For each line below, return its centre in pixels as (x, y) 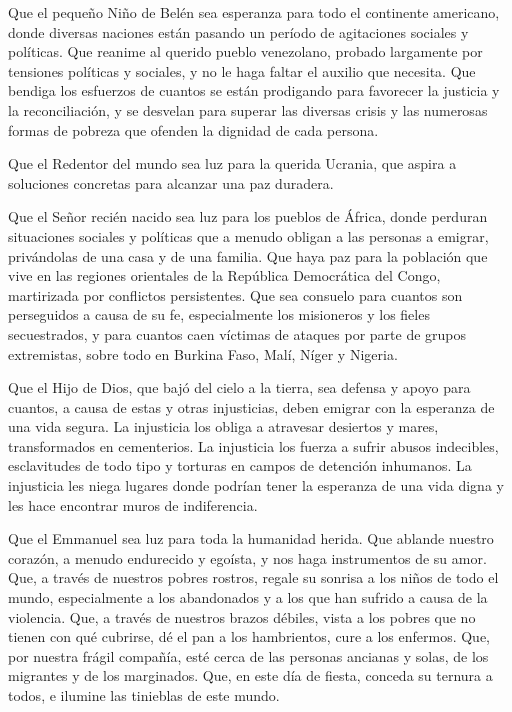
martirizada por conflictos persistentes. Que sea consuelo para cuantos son (235, 294)
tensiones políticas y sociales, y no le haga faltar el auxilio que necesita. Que (242, 70)
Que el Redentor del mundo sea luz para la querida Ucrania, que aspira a (232, 163)
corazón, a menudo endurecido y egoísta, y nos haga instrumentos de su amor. (247, 557)
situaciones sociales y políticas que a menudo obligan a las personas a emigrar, (248, 235)
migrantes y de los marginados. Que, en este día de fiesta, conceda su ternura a (250, 675)
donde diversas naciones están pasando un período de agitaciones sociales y (238, 31)
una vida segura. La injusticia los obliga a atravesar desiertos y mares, (223, 426)
